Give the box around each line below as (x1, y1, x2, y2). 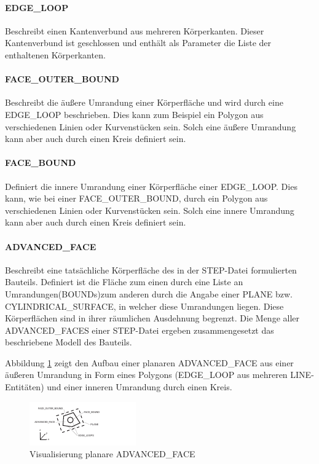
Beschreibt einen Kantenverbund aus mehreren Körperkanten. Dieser (5, 24, 264, 37)
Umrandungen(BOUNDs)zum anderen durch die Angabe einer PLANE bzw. (5, 287, 293, 300)
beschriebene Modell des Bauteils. (5, 336, 132, 348)
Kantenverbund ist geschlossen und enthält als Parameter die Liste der (5, 36, 272, 49)
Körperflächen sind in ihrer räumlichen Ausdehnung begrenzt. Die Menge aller (5, 312, 299, 324)
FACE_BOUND (5, 156, 76, 169)
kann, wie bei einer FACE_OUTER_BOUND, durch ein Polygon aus (5, 192, 268, 205)
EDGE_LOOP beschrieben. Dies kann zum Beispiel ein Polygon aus (5, 108, 264, 120)
